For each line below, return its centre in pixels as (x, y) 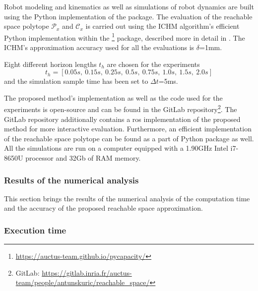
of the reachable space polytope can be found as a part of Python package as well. (129, 138)
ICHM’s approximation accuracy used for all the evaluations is (99, 47)
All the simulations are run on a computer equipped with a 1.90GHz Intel (116, 148)
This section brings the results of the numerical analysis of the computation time (127, 198)
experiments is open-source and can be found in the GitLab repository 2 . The (121, 109)
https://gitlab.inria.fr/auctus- (87, 272)
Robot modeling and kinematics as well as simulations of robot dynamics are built (129, 6)
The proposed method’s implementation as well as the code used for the (113, 97)
